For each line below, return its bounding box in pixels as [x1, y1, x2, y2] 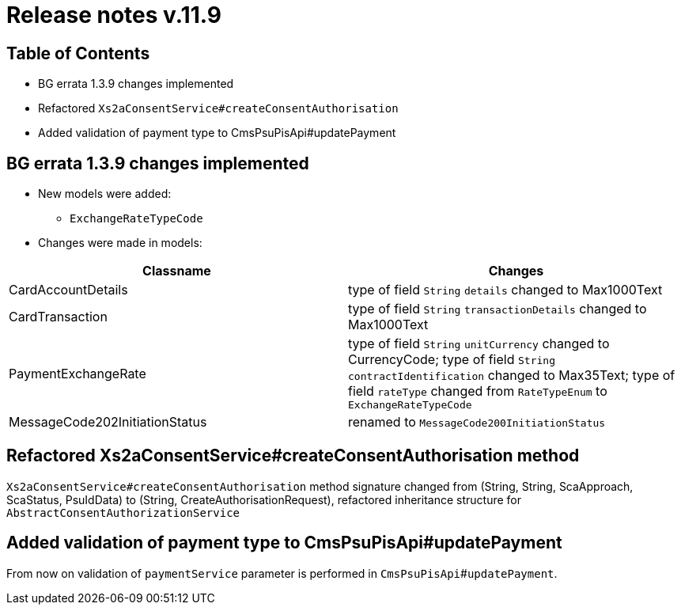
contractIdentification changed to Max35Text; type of [348, 367, 675, 384]
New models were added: [38, 187, 172, 201]
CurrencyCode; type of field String [348, 351, 555, 368]
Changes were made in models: [38, 236, 202, 250]
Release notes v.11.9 [6, 2, 221, 28]
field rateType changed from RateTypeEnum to [348, 383, 607, 400]
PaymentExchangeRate [9, 365, 146, 381]
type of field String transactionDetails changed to [348, 301, 647, 317]
